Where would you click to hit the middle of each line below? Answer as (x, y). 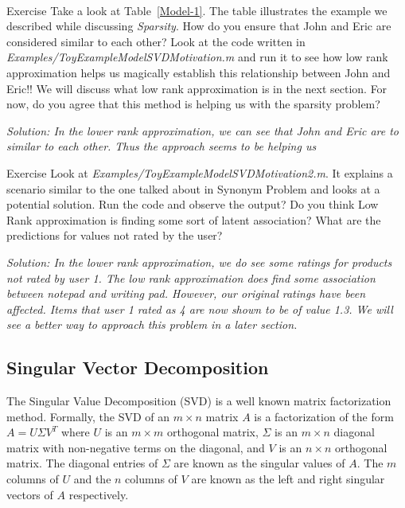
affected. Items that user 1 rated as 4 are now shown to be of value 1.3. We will (200, 309)
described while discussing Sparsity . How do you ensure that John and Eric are (199, 26)
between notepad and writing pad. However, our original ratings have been (186, 293)
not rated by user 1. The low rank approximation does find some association (191, 277)
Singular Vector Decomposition (138, 367)
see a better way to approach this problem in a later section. (152, 324)
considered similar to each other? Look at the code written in (156, 41)
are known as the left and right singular (288, 479)
